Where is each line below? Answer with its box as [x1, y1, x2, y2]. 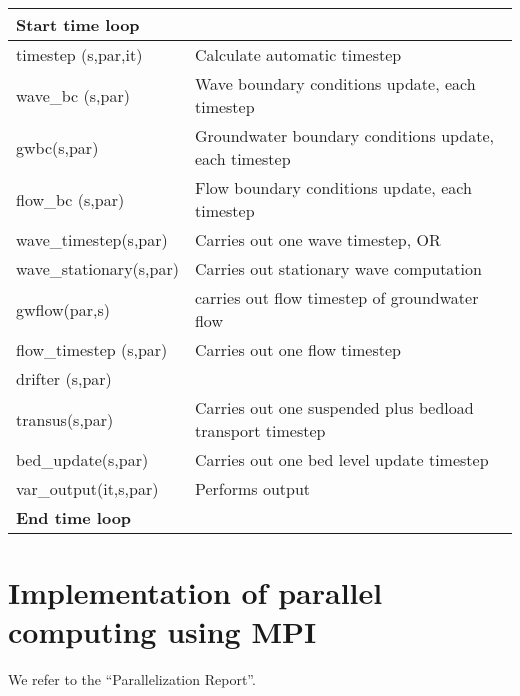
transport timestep [194, 419, 326, 442]
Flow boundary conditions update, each [194, 176, 472, 199]
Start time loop [16, 13, 140, 36]
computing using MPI [8, 611, 317, 652]
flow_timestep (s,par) [16, 338, 168, 361]
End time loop [16, 506, 132, 529]
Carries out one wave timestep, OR [194, 228, 441, 251]
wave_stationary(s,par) [16, 257, 179, 280]
